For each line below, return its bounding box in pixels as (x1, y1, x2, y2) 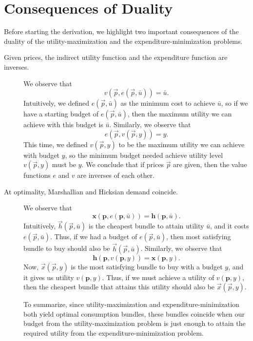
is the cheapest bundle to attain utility (88, 221, 204, 231)
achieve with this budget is (23, 119, 103, 130)
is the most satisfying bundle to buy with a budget (71, 261, 223, 271)
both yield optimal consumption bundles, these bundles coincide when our (23, 308, 245, 319)
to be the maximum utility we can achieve (118, 139, 245, 149)
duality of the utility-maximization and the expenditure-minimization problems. (4, 36, 243, 46)
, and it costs (210, 221, 249, 231)
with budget (23, 150, 59, 160)
